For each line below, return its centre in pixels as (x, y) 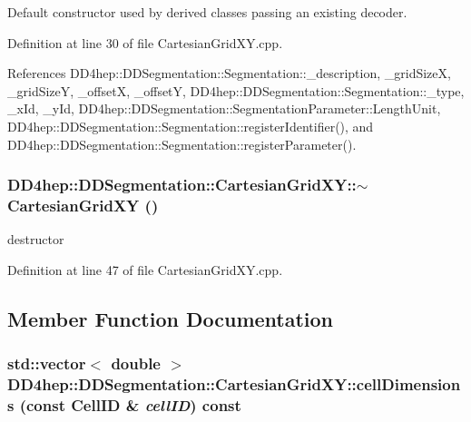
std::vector (47, 363)
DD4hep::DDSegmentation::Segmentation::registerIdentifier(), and (191, 126)
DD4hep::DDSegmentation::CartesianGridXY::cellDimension (234, 384)
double (136, 363)
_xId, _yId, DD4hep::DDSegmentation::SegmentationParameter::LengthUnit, (224, 108)
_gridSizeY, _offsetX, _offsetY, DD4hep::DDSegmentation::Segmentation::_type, (236, 90)
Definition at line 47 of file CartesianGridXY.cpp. (145, 269)
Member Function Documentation (171, 318)
